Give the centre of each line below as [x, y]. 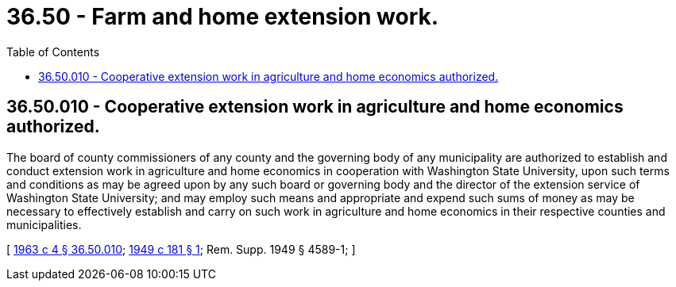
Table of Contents [53, 52]
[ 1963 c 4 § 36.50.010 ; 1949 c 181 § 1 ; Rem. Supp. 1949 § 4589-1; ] [181, 249]
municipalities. [44, 224]
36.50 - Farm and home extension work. [223, 17]
